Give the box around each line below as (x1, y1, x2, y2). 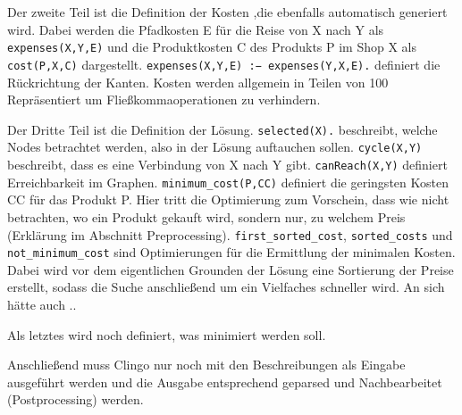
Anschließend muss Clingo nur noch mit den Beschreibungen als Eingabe (7, 355, 406, 374)
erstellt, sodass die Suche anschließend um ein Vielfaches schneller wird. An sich (7, 278, 445, 296)
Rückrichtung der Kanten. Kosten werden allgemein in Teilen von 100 (7, 72, 389, 91)
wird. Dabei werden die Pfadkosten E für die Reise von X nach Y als (7, 20, 384, 38)
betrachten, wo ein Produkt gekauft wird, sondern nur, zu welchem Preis (7, 207, 406, 226)
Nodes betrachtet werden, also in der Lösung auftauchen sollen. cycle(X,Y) (7, 137, 423, 156)
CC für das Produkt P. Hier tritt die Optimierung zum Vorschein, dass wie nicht (7, 190, 449, 209)
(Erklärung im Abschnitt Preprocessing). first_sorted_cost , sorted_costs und (7, 225, 453, 244)
